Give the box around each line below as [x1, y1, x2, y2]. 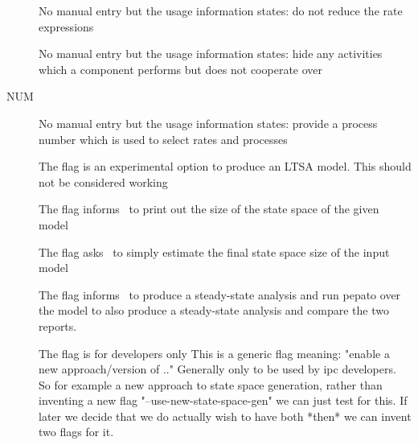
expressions [39, 18, 94, 35]
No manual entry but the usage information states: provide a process [39, 114, 378, 131]
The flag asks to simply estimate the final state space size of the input [39, 243, 390, 260]
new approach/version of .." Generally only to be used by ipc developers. [39, 361, 396, 377]
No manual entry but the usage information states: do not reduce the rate [39, 2, 403, 19]
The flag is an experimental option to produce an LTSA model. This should [39, 158, 412, 175]
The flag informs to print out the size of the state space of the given [39, 200, 379, 217]
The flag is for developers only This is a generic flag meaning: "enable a [39, 344, 390, 361]
